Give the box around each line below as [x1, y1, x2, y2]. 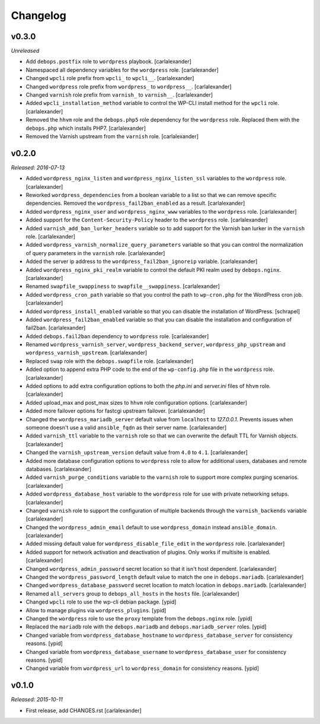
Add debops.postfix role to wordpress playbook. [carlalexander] [25, 58, 192, 65]
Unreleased [11, 47, 40, 55]
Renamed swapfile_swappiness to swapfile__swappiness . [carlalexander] [25, 282, 220, 290]
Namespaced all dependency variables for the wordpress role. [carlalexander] [25, 66, 219, 74]
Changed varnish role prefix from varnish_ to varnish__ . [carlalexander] [25, 91, 213, 99]
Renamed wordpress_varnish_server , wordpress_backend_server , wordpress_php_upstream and [25, 341, 286, 348]
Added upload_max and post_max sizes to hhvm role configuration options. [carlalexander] [25, 399, 248, 406]
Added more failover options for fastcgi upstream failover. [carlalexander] [25, 407, 206, 415]
